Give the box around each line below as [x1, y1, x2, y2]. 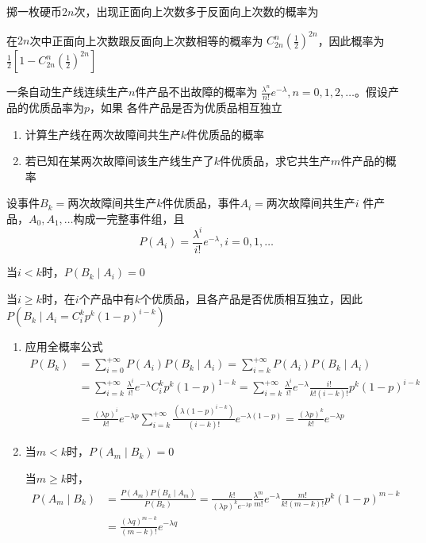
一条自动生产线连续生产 [6, 83, 129, 100]
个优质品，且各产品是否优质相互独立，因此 [140, 290, 363, 306]
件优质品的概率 [186, 125, 265, 142]
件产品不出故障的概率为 [135, 83, 258, 100]
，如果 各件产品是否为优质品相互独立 [90, 98, 282, 115]
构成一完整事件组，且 [73, 210, 185, 226]
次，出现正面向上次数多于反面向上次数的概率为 [74, 3, 319, 19]
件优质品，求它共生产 [220, 152, 332, 169]
